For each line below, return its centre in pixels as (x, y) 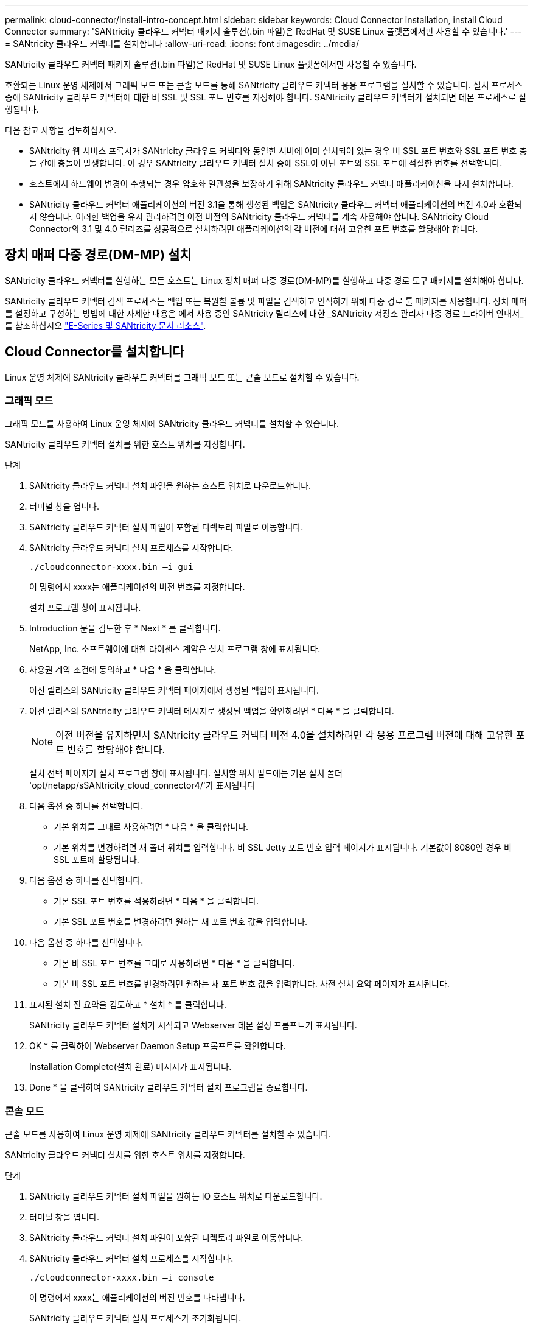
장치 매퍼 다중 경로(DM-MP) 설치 (98, 255)
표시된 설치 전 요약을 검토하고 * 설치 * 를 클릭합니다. (128, 1005)
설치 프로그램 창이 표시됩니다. (85, 608)
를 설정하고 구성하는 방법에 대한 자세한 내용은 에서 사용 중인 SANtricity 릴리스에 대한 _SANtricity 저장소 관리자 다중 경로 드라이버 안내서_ (264, 313)
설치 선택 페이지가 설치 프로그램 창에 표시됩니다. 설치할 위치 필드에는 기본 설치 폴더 (186, 773)
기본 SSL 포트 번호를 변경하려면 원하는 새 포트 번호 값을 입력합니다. (181, 922)
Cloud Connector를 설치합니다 (95, 352)
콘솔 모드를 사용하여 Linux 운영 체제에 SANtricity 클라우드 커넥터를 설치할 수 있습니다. (168, 1134)
